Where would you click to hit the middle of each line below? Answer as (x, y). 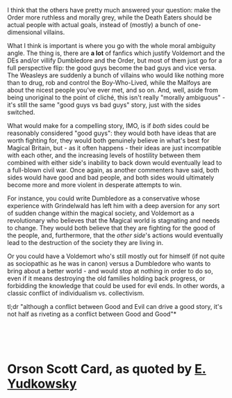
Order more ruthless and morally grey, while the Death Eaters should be (110, 17)
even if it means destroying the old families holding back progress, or (106, 278)
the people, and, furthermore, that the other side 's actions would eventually (115, 235)
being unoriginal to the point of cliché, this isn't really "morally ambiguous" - (116, 97)
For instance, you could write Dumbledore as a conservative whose (103, 198)
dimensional (25, 32)
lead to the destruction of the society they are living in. (85, 242)
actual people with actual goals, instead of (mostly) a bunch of (97, 25)
